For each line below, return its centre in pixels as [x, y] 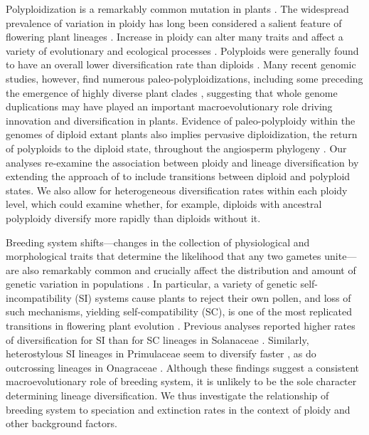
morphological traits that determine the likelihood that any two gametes [164, 256]
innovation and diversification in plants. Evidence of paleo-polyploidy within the [181, 120]
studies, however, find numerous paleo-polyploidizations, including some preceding [184, 78]
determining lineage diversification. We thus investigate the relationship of [167, 395]
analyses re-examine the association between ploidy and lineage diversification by [182, 162]
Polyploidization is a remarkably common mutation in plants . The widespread [177, 9]
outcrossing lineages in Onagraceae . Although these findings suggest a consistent [182, 367]
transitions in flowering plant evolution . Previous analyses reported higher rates [181, 326]
